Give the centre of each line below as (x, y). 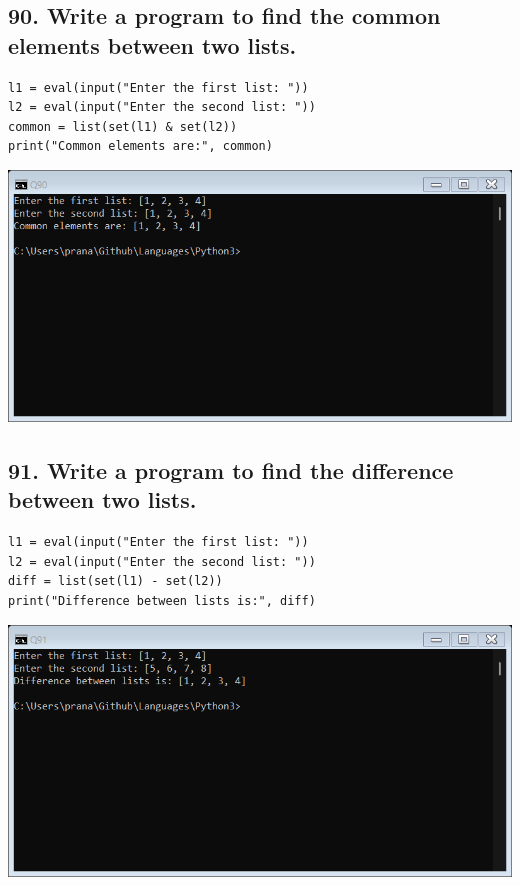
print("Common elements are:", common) (140, 146)
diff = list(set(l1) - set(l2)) (115, 581)
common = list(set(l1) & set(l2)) (123, 126)
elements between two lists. (152, 44)
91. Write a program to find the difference (231, 469)
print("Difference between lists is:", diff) (162, 600)
